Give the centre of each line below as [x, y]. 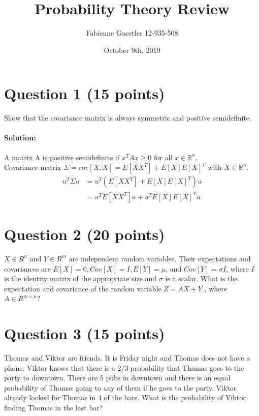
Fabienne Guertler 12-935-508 [132, 33]
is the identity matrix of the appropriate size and [80, 278]
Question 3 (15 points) [85, 333]
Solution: [20, 138]
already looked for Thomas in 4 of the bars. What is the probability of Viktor [125, 397]
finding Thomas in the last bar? [54, 407]
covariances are [27, 268]
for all [163, 157]
